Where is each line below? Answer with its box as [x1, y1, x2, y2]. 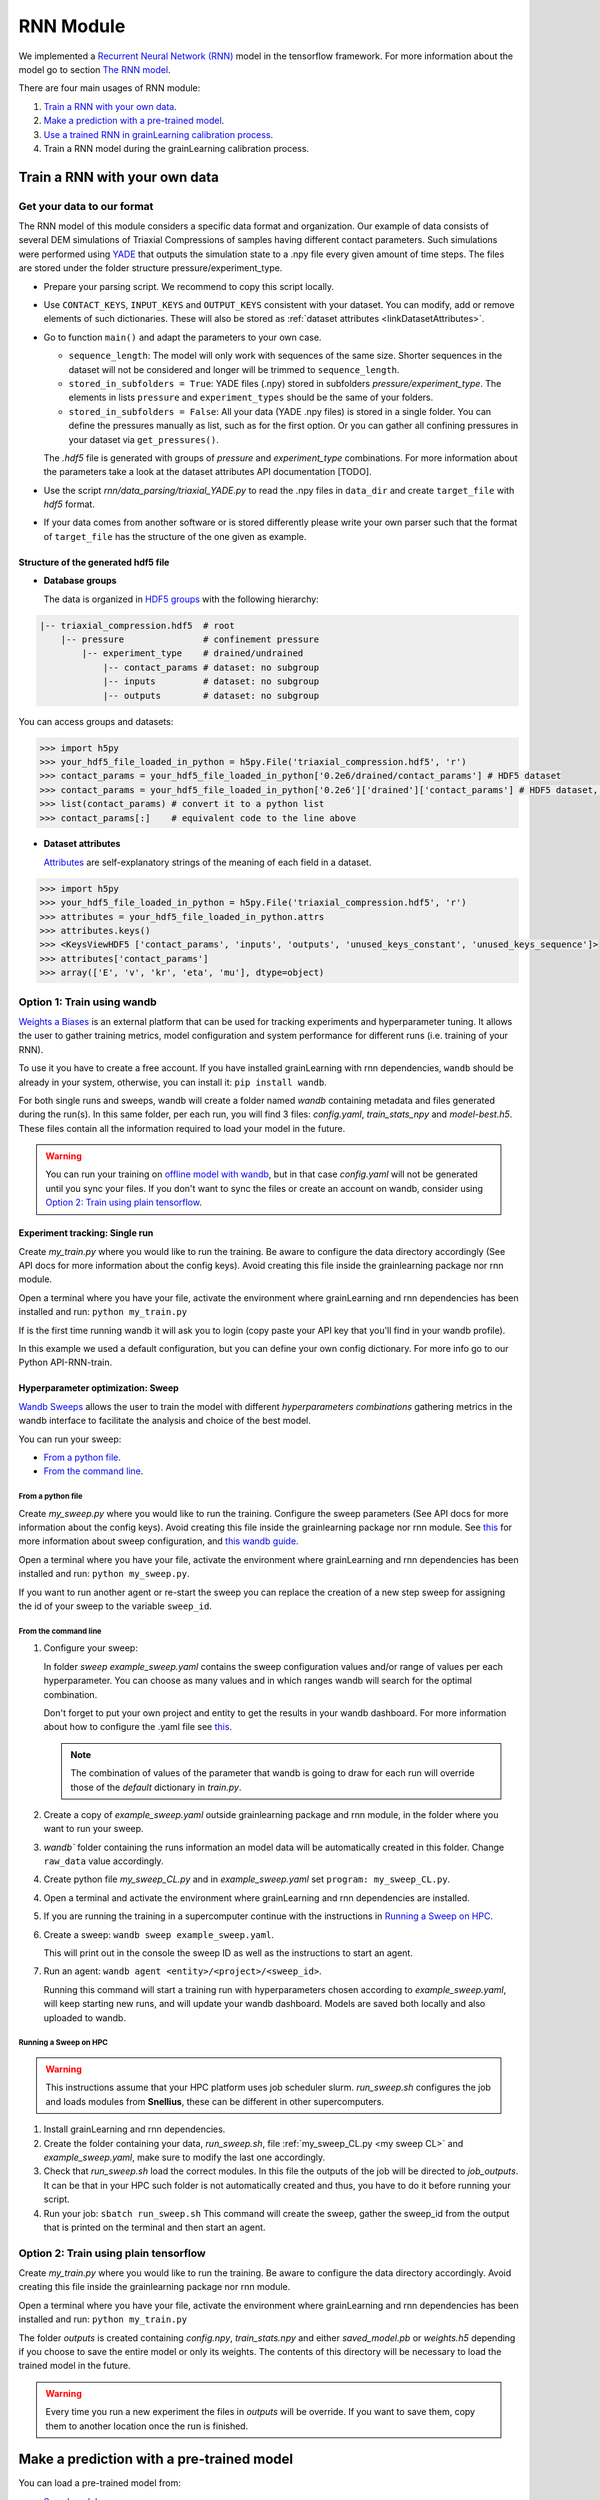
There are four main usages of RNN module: [18, 82, 201, 94]
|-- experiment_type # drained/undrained [81, 648, 304, 659]
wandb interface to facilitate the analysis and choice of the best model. [18, 1415, 312, 1427]
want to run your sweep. [43, 1823, 144, 1835]
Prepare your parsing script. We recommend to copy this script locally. [43, 280, 335, 292]
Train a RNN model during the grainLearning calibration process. [43, 142, 310, 154]
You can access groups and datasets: [18, 715, 174, 727]
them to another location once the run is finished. [45, 2420, 249, 2432]
